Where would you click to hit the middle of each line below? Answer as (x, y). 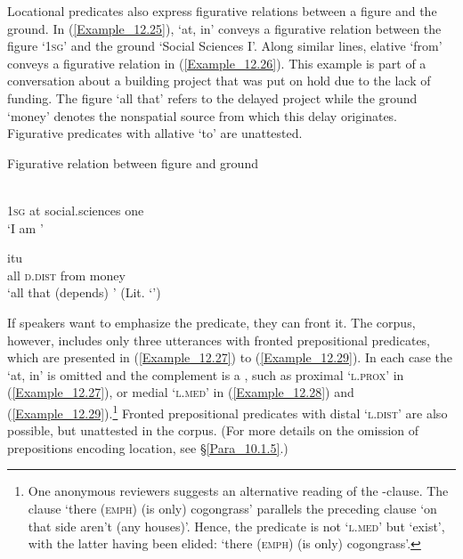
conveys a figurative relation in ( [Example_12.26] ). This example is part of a (217, 63)
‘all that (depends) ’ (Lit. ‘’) (84, 292)
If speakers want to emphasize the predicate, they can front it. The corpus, (211, 322)
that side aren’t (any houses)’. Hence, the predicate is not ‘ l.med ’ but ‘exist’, (236, 526)
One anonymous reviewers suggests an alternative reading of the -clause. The (238, 491)
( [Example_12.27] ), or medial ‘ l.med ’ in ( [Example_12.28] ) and (181, 392)
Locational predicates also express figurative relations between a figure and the (222, 11)
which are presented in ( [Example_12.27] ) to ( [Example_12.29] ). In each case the (230, 357)
